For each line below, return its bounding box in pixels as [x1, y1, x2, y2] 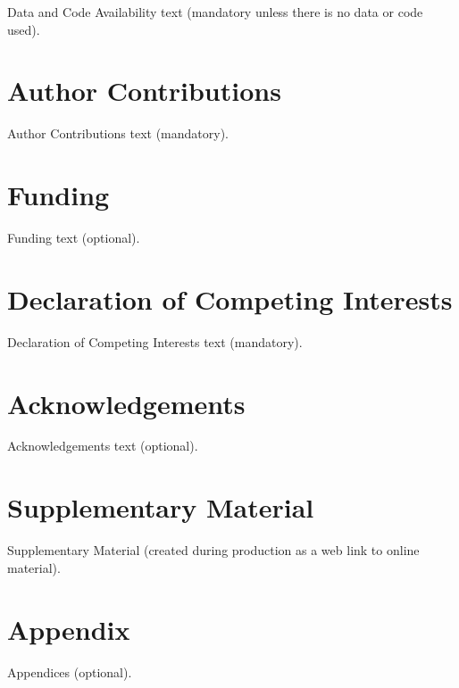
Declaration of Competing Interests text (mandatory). [7, 332, 303, 351]
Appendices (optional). [7, 662, 132, 681]
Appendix [7, 610, 130, 647]
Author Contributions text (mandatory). [7, 124, 229, 143]
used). [7, 20, 40, 38]
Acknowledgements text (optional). [7, 436, 198, 455]
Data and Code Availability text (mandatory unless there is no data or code [7, 3, 423, 21]
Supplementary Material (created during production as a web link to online [7, 541, 420, 560]
